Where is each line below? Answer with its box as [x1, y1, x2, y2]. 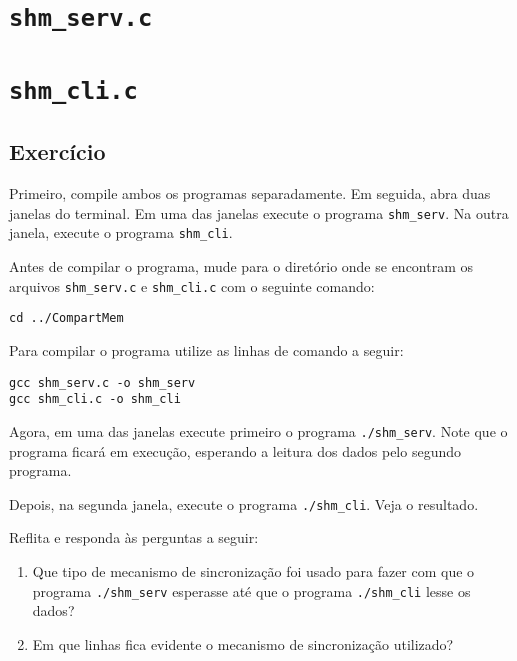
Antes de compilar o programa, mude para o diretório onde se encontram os [9, 256, 474, 277]
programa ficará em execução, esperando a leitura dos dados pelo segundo [9, 440, 461, 461]
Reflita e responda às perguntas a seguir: [9, 527, 259, 548]
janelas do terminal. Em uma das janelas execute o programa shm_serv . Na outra [9, 202, 509, 223]
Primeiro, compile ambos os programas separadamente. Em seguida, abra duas [9, 183, 491, 204]
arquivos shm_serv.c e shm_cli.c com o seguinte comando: [9, 275, 375, 296]
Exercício [9, 136, 106, 167]
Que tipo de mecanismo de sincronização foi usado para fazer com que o [32, 561, 475, 582]
